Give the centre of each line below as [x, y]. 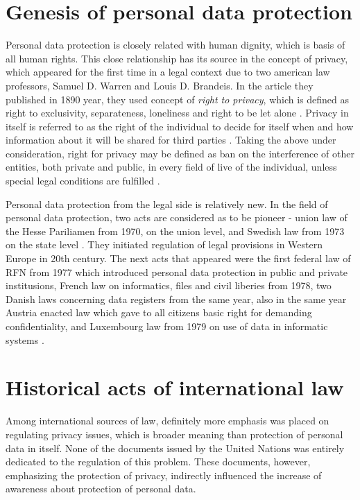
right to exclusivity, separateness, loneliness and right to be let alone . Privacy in [177, 113]
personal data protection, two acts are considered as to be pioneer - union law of [177, 217]
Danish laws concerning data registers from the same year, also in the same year [176, 299]
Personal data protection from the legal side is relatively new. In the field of [167, 204]
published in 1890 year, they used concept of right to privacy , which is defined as [178, 99]
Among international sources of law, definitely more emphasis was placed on [168, 421]
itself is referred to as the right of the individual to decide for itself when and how [180, 126]
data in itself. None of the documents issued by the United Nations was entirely [175, 448]
